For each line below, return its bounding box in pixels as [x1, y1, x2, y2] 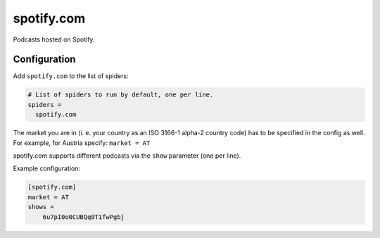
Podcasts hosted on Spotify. [13, 35, 95, 44]
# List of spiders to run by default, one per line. [27, 91, 214, 99]
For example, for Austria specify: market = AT [13, 138, 151, 147]
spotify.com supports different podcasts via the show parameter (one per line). [13, 151, 241, 160]
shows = [27, 203, 54, 211]
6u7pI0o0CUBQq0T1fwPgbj [42, 213, 125, 221]
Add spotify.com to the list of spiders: [13, 72, 129, 80]
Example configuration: [13, 164, 81, 173]
